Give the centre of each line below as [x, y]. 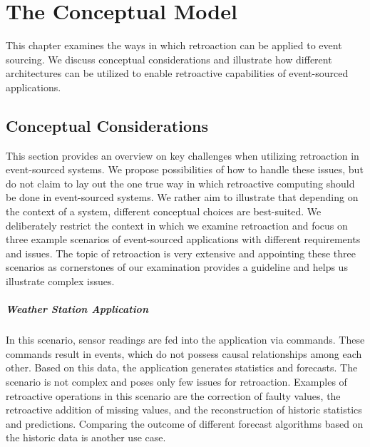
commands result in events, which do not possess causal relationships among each [184, 353]
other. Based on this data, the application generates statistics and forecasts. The [182, 368]
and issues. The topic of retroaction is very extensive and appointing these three [181, 253]
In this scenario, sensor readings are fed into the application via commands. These [185, 340]
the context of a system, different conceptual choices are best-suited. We [164, 211]
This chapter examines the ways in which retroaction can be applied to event [174, 45]
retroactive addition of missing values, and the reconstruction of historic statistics [184, 410]
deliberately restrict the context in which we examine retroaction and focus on [177, 225]
